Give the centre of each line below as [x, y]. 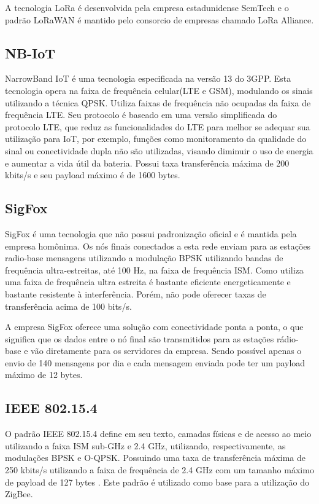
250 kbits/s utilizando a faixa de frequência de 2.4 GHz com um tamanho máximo [159, 470]
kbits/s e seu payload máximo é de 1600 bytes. [93, 175]
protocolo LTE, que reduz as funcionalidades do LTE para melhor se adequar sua [158, 126]
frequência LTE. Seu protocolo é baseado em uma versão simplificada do [141, 115]
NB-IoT [30, 53]
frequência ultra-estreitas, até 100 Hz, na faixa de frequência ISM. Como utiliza [154, 270]
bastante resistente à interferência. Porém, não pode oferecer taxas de [136, 293]
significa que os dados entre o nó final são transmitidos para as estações [140, 338]
